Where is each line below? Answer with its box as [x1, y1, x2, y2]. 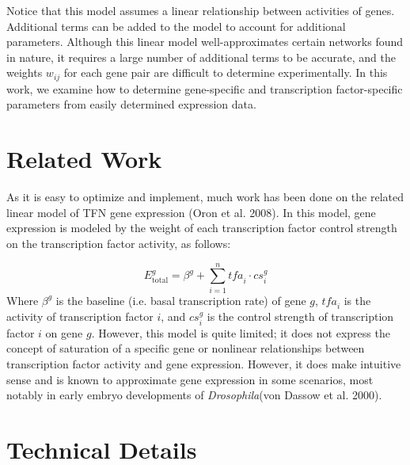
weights [6, 64, 43, 81]
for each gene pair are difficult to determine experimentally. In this [63, 64, 388, 81]
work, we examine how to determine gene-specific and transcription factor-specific [6, 80, 403, 97]
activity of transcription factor [6, 308, 154, 325]
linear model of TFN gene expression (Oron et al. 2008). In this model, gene [6, 204, 376, 220]
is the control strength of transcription [207, 308, 394, 325]
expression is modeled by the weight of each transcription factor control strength [6, 219, 397, 236]
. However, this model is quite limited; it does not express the [91, 324, 390, 341]
